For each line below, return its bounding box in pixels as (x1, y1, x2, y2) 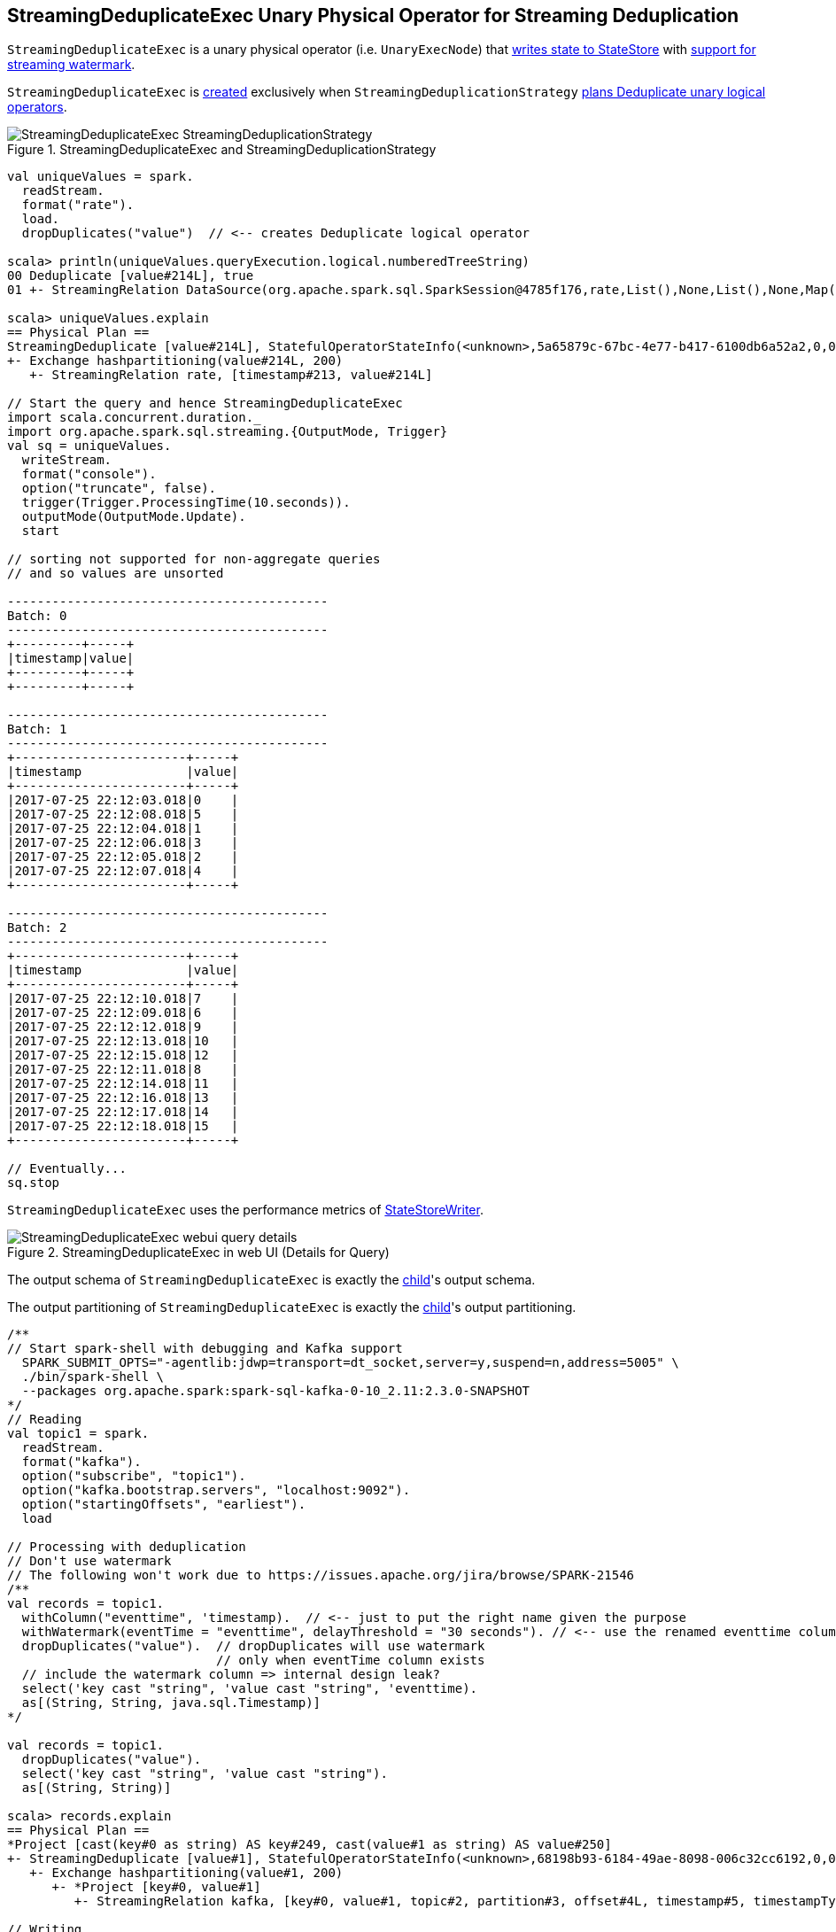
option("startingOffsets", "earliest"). (21, 1497, 306, 1512)
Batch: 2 (7, 920, 67, 935)
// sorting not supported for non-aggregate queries (7, 552, 381, 567)
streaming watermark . (7, 57, 135, 73)
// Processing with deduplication (7, 1540, 246, 1555)
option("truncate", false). (21, 481, 217, 496)
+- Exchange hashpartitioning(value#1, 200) (29, 1866, 344, 1881)
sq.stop (7, 1175, 60, 1191)
